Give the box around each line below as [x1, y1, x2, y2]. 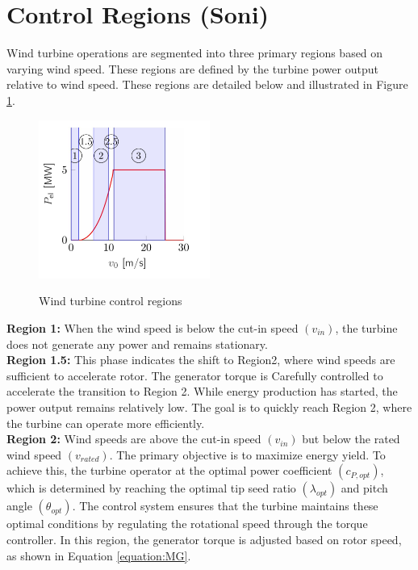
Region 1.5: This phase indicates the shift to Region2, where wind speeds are [6, 351, 395, 368]
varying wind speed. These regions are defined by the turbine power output [6, 60, 378, 77]
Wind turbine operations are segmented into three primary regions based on [6, 44, 383, 61]
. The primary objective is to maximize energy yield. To [109, 446, 386, 463]
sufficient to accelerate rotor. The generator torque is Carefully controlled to [6, 367, 383, 383]
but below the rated [302, 430, 400, 447]
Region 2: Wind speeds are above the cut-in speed [6, 430, 261, 447]
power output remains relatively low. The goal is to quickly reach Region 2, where [6, 398, 412, 415]
